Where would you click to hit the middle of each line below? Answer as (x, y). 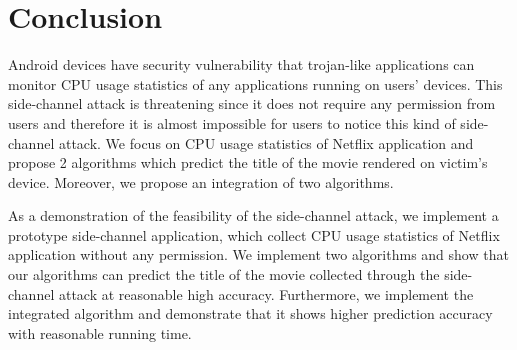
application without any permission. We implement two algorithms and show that (258, 254)
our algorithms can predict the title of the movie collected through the (224, 274)
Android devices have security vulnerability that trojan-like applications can (241, 64)
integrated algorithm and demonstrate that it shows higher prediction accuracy (250, 313)
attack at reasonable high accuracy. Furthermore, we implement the (266, 293)
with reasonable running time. (100, 332)
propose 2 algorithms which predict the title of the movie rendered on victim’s (248, 162)
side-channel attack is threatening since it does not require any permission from (252, 103)
